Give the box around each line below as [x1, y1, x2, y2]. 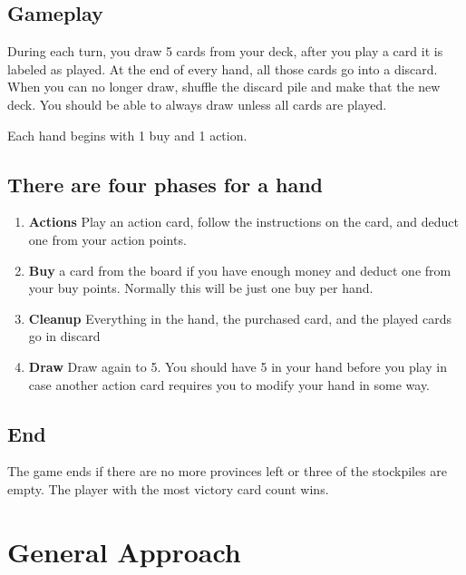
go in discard [28, 326, 101, 346]
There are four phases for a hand [7, 170, 323, 198]
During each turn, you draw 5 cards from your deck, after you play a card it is [7, 42, 443, 61]
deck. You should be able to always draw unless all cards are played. [7, 94, 387, 113]
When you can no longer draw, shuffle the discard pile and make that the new [7, 77, 441, 96]
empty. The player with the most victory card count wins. [7, 479, 329, 498]
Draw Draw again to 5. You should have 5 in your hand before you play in [28, 356, 447, 375]
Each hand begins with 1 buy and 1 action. [7, 125, 248, 144]
